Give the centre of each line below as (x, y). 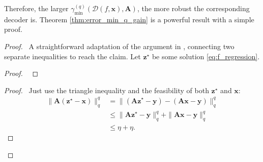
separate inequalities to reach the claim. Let (72, 56)
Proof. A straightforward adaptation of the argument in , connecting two (119, 46)
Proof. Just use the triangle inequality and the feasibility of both (107, 90)
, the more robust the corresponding (193, 8)
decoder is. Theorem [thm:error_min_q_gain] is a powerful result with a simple (129, 19)
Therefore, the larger (36, 8)
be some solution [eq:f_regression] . (206, 56)
